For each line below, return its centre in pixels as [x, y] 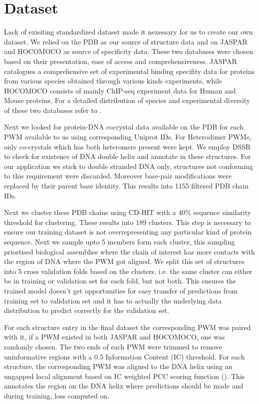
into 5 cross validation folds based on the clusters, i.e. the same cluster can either [128, 271]
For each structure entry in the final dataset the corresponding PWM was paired [128, 327]
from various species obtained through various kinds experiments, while [113, 81]
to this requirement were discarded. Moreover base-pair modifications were [118, 176]
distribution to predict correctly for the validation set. [87, 310]
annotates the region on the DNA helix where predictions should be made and [124, 386]
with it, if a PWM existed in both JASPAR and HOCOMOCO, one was [115, 337]
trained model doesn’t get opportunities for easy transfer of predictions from [121, 290]
